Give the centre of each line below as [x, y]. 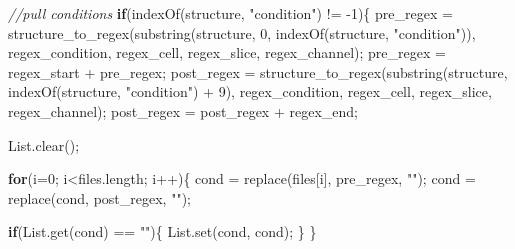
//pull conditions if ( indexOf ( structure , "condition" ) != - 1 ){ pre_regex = [230, 13]
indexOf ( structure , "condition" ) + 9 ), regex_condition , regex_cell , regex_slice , [250, 91]
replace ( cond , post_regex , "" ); [99, 197]
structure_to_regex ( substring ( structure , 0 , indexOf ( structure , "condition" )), [242, 32]
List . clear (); [44, 144]
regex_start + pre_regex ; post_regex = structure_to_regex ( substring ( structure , [258, 71]
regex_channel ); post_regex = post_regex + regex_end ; [183, 110]
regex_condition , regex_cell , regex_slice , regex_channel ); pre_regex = [227, 52]
